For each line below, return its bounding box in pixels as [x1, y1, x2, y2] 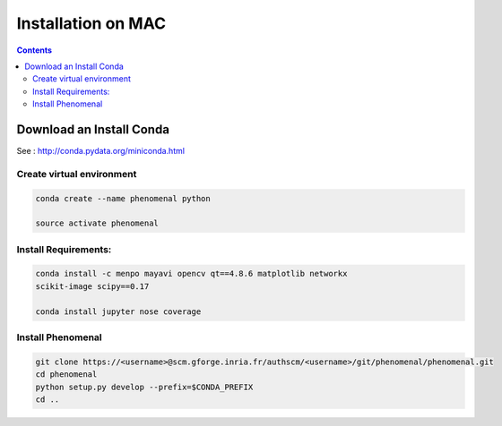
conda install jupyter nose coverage [35, 306, 202, 317]
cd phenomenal [35, 370, 98, 379]
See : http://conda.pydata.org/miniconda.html [16, 146, 186, 157]
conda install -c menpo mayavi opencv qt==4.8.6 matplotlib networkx [35, 268, 348, 279]
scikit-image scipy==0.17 [35, 281, 150, 291]
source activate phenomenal [35, 218, 159, 228]
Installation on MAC [16, 13, 166, 33]
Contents [16, 45, 53, 55]
